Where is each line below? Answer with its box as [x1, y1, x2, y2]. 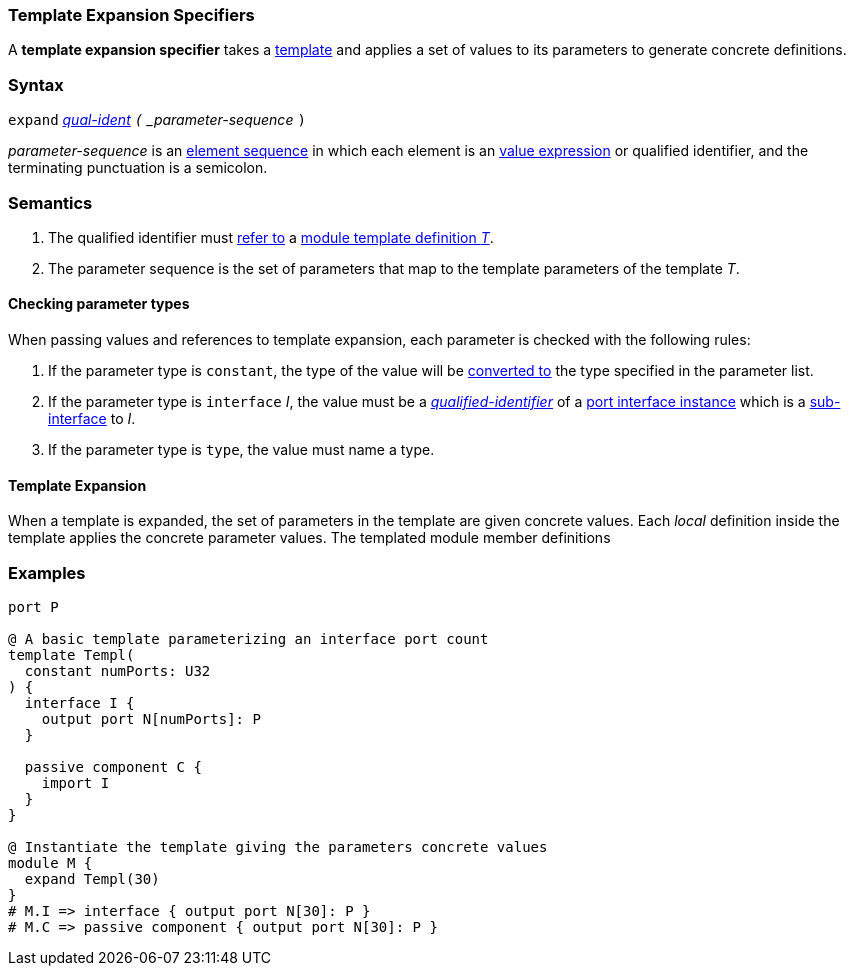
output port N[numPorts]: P [41, 711, 261, 728]
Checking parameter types [8, 295, 190, 313]
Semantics [8, 192, 93, 213]
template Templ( [8, 647, 135, 664]
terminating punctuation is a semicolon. [8, 159, 268, 177]
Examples [8, 562, 86, 583]
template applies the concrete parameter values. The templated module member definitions [8, 529, 611, 547]
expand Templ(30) [24, 871, 160, 888]
